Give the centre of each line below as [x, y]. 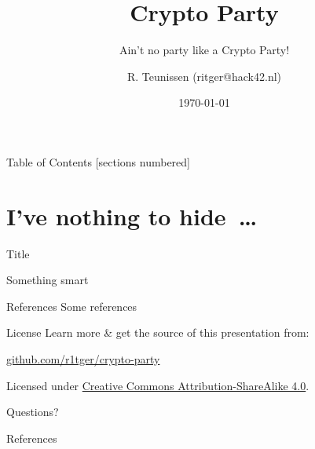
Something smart [48, 280]
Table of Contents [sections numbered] [98, 161]
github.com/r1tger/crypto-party [83, 359]
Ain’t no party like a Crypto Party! [204, 50]
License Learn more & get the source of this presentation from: [158, 332]
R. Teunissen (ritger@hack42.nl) [204, 76]
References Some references [72, 306]
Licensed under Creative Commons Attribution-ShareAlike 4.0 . [158, 385]
